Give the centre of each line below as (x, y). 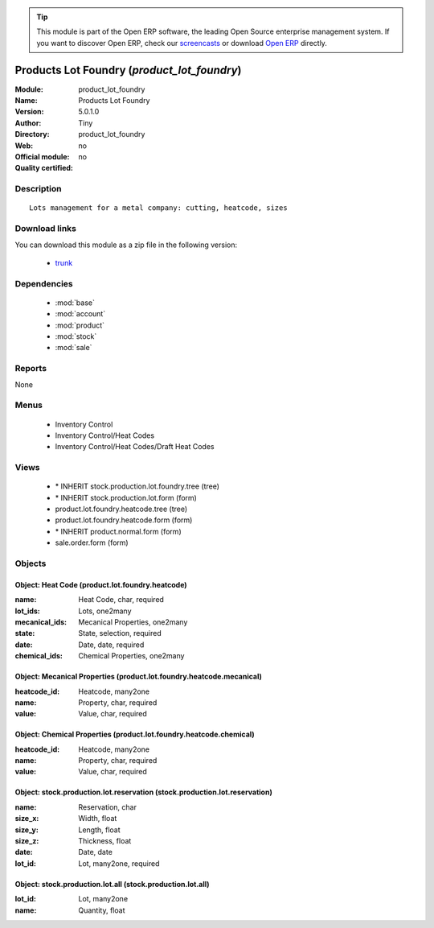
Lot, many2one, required (119, 863)
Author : (28, 123)
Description (38, 189)
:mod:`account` (80, 314)
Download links (45, 229)
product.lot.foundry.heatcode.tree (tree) (121, 509)
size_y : (27, 830)
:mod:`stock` (76, 336)
